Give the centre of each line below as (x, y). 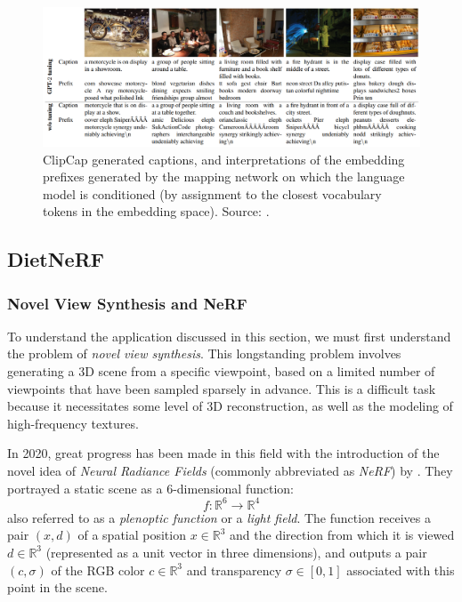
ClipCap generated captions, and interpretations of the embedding (224, 159)
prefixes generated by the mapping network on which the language (224, 177)
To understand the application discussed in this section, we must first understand (229, 336)
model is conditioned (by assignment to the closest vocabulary (212, 193)
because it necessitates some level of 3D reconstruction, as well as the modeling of (230, 406)
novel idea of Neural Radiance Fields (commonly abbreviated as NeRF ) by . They (230, 471)
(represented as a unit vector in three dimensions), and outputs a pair (236, 552)
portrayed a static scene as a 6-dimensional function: (150, 488)
